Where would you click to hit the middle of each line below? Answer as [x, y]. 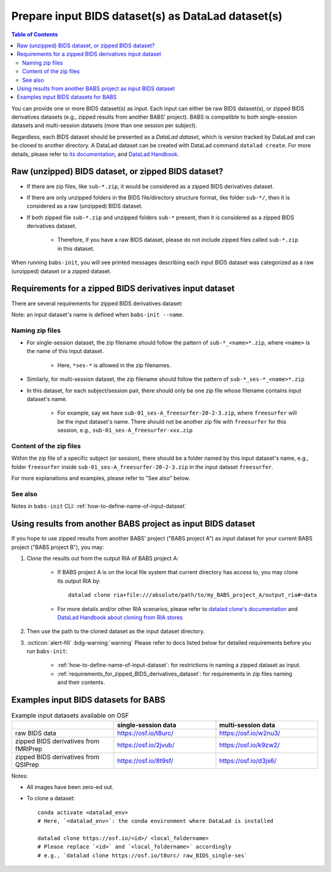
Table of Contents [35, 34]
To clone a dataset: [51, 798]
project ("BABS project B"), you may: [58, 547]
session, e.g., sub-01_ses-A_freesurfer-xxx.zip [125, 430]
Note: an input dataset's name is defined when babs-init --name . [97, 314]
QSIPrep [27, 765]
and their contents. [81, 682]
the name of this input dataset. [65, 351]
